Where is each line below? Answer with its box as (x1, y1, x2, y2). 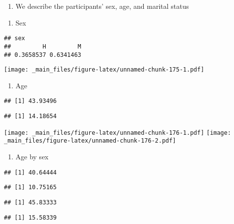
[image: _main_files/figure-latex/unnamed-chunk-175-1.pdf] (4, 66, 205, 74)
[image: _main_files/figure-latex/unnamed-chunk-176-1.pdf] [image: (4, 129, 231, 136)
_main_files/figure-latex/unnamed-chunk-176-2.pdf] (4, 137, 176, 145)
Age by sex (15, 151, 49, 162)
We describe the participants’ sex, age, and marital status (15, 1, 189, 11)
